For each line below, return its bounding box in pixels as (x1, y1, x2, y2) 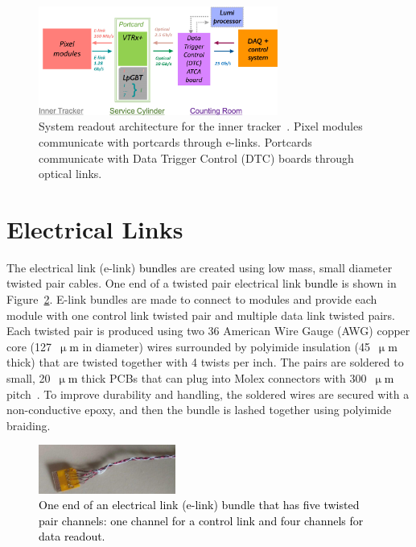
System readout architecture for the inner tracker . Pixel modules (39, 118, 363, 135)
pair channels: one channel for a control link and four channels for (39, 512, 364, 528)
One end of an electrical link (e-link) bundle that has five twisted (39, 496, 360, 513)
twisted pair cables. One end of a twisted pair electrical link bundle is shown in (6, 275, 397, 292)
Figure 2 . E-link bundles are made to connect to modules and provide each (6, 291, 377, 308)
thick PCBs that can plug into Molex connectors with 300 (81, 370, 367, 387)
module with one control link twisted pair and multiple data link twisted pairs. (6, 306, 395, 323)
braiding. (6, 416, 51, 433)
